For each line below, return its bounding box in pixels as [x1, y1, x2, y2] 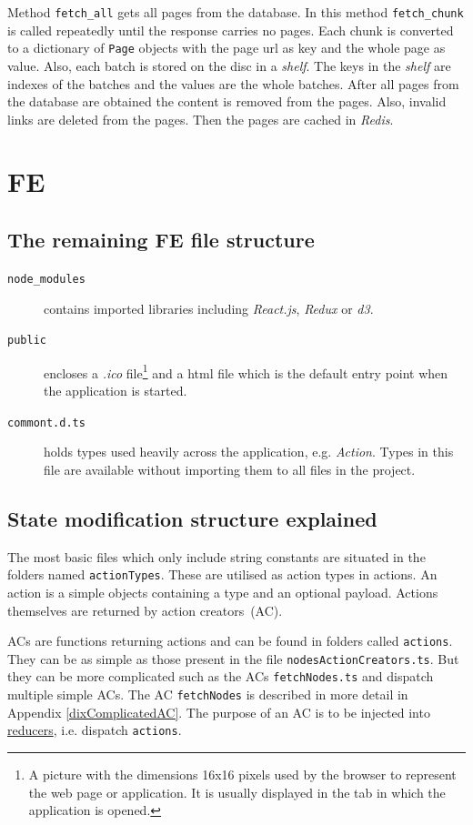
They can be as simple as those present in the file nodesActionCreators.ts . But [7, 649, 459, 668]
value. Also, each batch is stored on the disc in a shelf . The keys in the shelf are [7, 55, 451, 75]
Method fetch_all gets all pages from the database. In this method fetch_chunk [7, 3, 464, 21]
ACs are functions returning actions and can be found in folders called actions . [7, 631, 453, 650]
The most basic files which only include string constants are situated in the [7, 547, 426, 566]
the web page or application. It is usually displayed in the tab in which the [28, 782, 446, 801]
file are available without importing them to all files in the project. [44, 459, 416, 478]
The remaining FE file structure [7, 226, 315, 254]
